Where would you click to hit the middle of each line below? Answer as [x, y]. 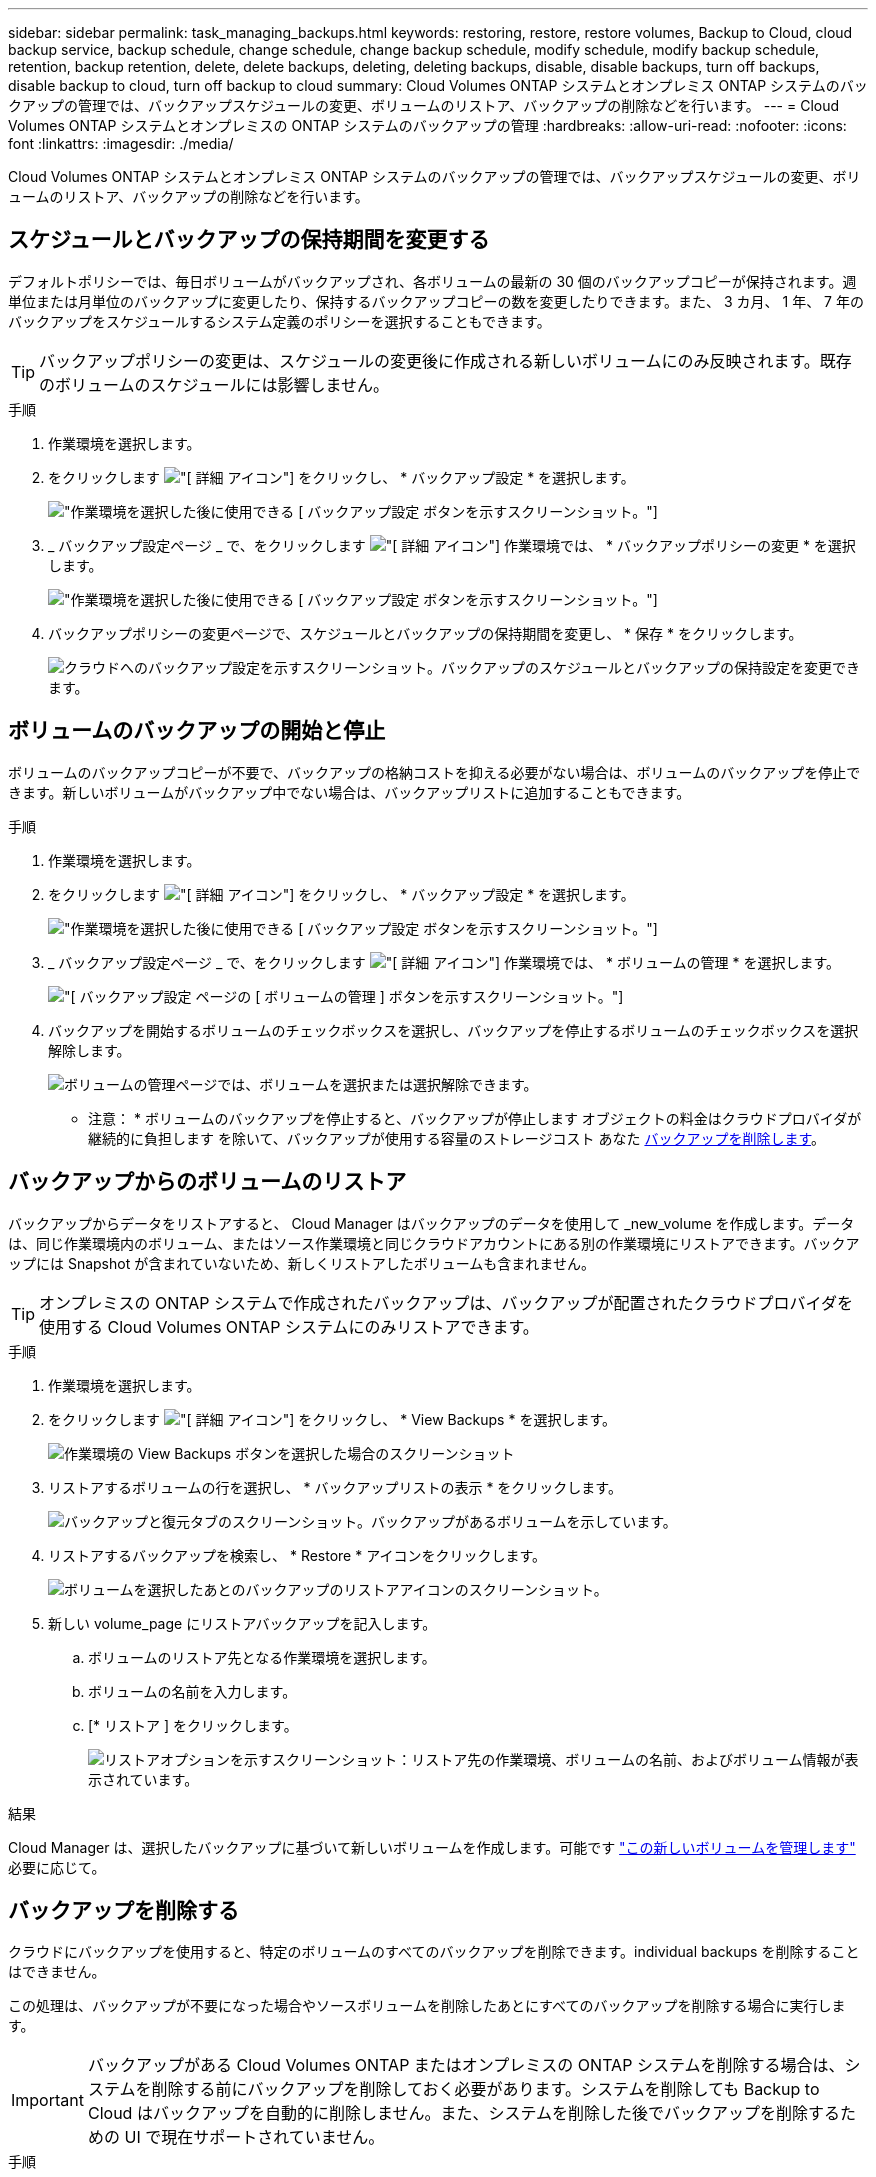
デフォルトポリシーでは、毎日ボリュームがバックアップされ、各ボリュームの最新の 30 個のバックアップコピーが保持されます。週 [432, 281]
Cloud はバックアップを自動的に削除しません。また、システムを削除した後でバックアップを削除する [463, 2113]
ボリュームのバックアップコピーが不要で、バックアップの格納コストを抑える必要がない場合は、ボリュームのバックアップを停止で [434, 772]
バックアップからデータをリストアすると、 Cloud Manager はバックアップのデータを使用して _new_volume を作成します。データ [431, 1223]
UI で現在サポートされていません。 [254, 2137]
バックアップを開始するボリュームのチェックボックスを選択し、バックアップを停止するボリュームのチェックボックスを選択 [453, 1030]
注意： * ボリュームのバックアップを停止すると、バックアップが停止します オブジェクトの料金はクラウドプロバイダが [475, 1118]
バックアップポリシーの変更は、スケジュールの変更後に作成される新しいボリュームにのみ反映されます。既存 [445, 360]
